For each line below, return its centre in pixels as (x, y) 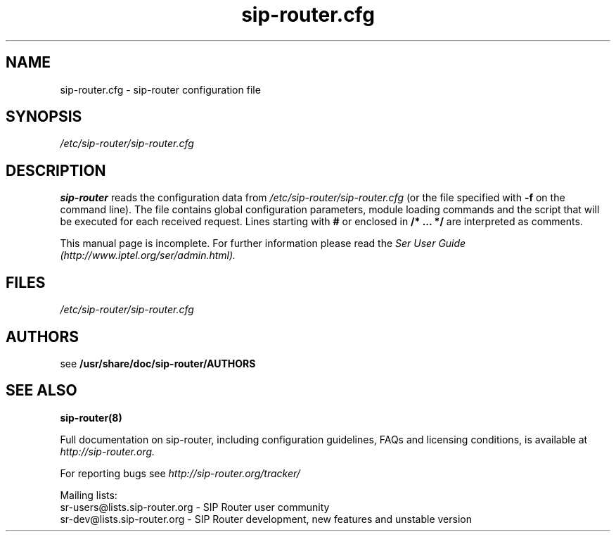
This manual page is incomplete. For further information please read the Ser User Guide (263, 244)
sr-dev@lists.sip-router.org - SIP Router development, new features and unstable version (266, 519)
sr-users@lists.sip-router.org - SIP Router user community (195, 507)
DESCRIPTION (56, 170)
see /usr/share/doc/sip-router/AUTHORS (158, 363)
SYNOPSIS (44, 117)
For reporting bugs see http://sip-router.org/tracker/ (180, 473)
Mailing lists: (89, 495)
